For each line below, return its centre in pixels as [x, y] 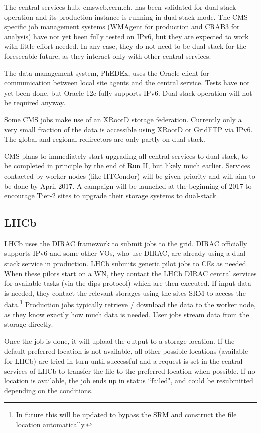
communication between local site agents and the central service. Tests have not [127, 83]
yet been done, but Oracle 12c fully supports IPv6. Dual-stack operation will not [128, 92]
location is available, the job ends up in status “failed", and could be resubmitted [129, 380]
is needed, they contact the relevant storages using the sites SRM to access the [125, 292]
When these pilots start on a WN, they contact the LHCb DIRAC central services [130, 273]
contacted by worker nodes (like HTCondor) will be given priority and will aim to [130, 175]
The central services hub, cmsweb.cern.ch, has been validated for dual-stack [120, 7]
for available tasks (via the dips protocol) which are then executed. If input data [128, 283]
